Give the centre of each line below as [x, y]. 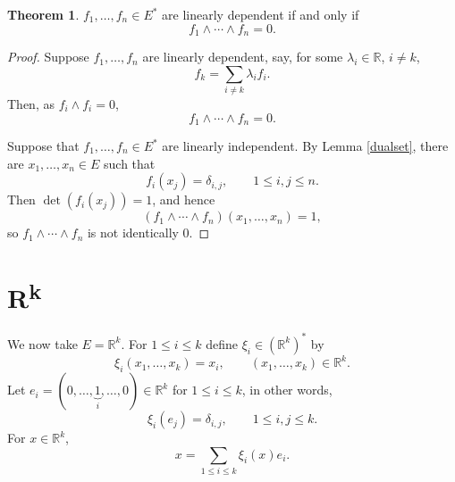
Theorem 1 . [43, 14]
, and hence [184, 199]
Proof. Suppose [48, 57]
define [222, 343]
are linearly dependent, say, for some [243, 57]
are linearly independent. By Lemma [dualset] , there [305, 146]
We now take [42, 343]
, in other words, [287, 390]
